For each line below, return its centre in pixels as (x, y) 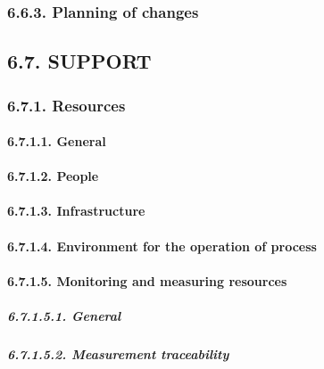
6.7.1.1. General (57, 141)
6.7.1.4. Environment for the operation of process (162, 246)
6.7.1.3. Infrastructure (76, 211)
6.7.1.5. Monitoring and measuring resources (147, 280)
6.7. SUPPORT (79, 61)
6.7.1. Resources (66, 105)
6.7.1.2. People (53, 176)
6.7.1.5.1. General (64, 316)
